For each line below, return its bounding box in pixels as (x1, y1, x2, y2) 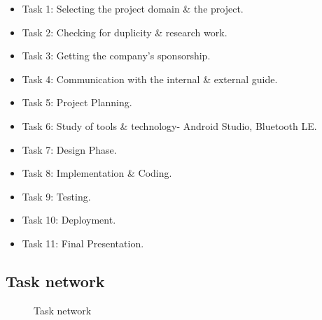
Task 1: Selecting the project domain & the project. (22, 1, 244, 15)
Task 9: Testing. (22, 189, 91, 203)
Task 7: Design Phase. (22, 142, 117, 157)
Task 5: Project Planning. (22, 95, 132, 110)
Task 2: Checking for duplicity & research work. (22, 24, 227, 39)
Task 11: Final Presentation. (22, 235, 144, 250)
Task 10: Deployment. (22, 212, 116, 227)
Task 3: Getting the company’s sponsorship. (22, 48, 211, 63)
